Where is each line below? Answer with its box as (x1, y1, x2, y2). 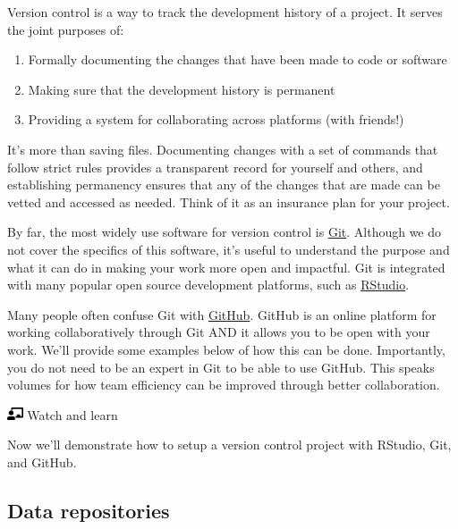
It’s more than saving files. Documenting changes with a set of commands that (7, 139, 438, 158)
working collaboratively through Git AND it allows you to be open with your (7, 323, 430, 341)
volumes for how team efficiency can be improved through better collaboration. (7, 375, 440, 394)
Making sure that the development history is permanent (28, 80, 335, 98)
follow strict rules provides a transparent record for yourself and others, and (7, 157, 423, 176)
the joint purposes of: (7, 20, 124, 38)
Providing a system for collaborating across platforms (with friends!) (28, 110, 404, 129)
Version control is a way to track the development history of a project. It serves (7, 3, 443, 21)
